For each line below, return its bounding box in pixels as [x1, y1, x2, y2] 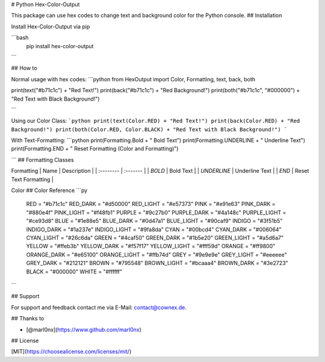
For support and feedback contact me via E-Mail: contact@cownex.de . [11, 304, 187, 311]
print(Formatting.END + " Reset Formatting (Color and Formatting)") [11, 145, 179, 152]
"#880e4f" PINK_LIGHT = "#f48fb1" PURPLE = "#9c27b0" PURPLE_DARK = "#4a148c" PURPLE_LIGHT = [26, 208, 286, 216]
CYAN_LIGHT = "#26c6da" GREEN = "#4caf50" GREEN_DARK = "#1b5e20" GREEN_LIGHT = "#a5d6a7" [26, 234, 284, 241]
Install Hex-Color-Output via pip [11, 23, 90, 30]
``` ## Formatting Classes [11, 156, 75, 163]
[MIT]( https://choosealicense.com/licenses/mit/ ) [11, 348, 132, 355]
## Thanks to [11, 315, 45, 322]
